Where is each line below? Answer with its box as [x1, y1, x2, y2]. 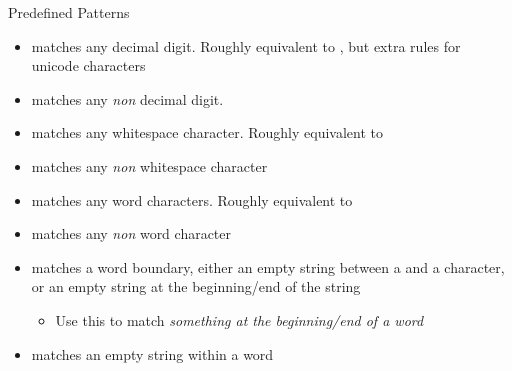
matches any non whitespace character [31, 155, 268, 176]
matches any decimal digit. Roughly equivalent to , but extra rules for [31, 35, 461, 56]
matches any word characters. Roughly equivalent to [31, 189, 353, 210]
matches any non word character [31, 223, 232, 244]
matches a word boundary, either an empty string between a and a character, [31, 256, 505, 277]
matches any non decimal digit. [31, 88, 224, 109]
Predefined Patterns [8, 2, 130, 22]
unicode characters [31, 55, 146, 76]
